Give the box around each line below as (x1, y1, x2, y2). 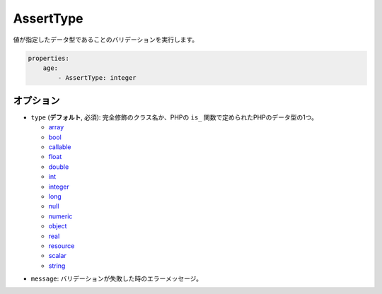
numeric (48, 212, 73, 220)
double (48, 163, 69, 171)
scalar (48, 252, 66, 260)
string (48, 261, 66, 270)
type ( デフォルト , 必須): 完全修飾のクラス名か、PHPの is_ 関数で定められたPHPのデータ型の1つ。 (30, 113, 318, 122)
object (48, 222, 67, 230)
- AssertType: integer (57, 74, 137, 82)
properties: (28, 54, 70, 62)
